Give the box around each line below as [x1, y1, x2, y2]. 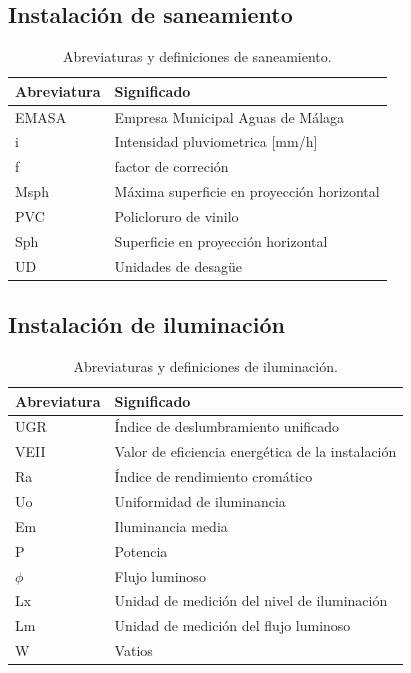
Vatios [114, 640, 153, 661]
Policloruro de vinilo [114, 206, 239, 227]
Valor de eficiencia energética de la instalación [114, 441, 397, 462]
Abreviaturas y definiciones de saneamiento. [62, 46, 332, 67]
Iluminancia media [114, 515, 228, 536]
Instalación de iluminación [8, 309, 285, 340]
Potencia [114, 540, 168, 561]
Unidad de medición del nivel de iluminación [114, 590, 388, 611]
